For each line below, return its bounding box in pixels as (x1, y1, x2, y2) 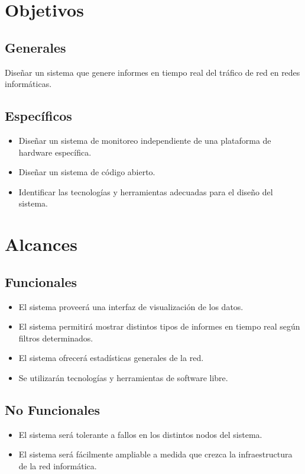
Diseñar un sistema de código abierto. (18, 166, 155, 178)
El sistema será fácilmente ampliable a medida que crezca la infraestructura (18, 448, 293, 460)
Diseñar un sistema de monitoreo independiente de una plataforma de (18, 134, 271, 146)
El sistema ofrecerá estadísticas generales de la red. (18, 352, 204, 364)
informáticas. (5, 78, 52, 90)
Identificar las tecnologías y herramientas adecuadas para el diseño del (18, 185, 273, 198)
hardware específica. (18, 146, 92, 158)
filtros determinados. (18, 331, 93, 344)
